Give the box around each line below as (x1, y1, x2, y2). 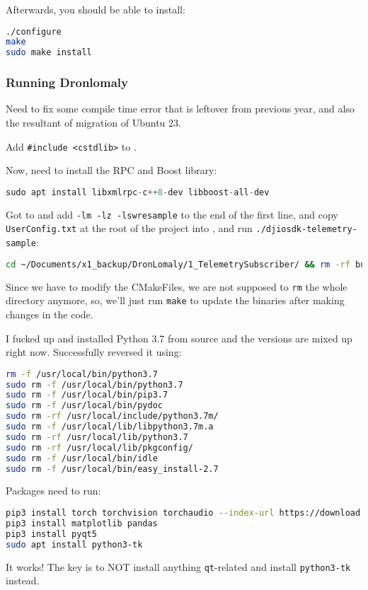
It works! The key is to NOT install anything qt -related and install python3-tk (6, 559, 351, 574)
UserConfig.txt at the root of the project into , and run (6, 221, 253, 236)
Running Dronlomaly (6, 74, 128, 91)
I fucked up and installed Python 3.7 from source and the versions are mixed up (6, 330, 352, 345)
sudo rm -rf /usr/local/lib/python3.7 (6, 432, 188, 442)
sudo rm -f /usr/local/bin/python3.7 (6, 379, 183, 390)
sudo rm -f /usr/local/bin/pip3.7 (6, 390, 168, 400)
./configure (6, 26, 62, 37)
